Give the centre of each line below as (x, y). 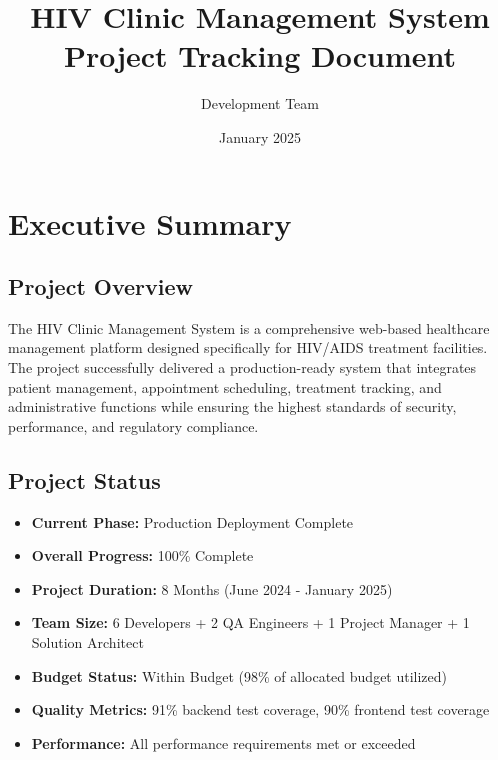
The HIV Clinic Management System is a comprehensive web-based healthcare (249, 327)
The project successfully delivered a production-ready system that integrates (242, 367)
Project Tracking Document (260, 55)
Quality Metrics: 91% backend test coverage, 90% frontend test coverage (260, 709)
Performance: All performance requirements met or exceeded (223, 742)
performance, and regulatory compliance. (133, 425)
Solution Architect (87, 642)
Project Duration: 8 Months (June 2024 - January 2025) (212, 588)
